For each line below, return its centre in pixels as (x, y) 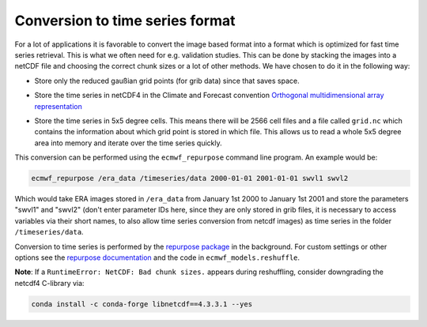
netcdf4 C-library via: (49, 283)
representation (58, 106)
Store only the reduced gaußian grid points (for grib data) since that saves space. (167, 81)
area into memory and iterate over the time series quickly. (128, 143)
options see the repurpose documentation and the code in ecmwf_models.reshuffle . (157, 257)
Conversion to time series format (125, 21)
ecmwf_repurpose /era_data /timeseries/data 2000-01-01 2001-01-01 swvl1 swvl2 (190, 179)
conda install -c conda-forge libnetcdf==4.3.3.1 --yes (142, 304)
